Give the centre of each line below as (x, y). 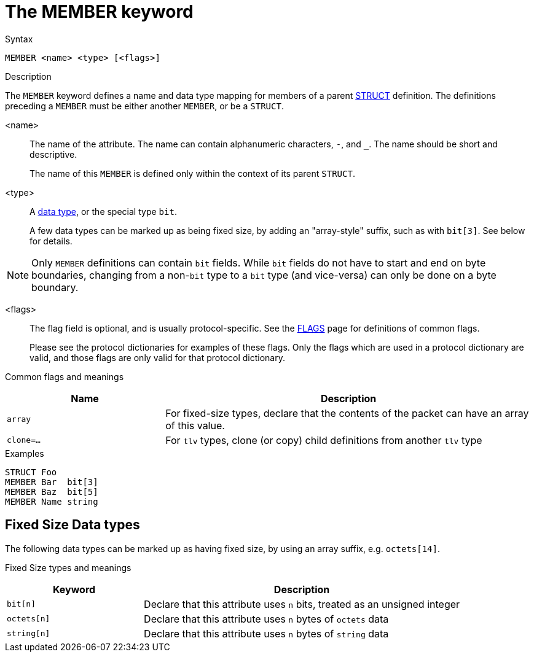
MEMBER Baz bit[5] (52, 492)
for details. (51, 241)
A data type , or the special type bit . (103, 211)
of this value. (195, 425)
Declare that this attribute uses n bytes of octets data (266, 619)
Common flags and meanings (65, 376)
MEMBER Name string (52, 501)
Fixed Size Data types (73, 525)
